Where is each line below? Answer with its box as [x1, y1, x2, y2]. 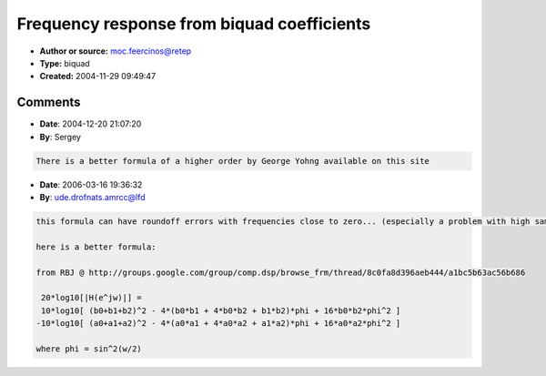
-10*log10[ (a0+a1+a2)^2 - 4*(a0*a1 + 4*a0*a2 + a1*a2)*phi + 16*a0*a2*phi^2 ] [35, 319, 401, 329]
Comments [16, 95, 81, 110]
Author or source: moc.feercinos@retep [39, 46, 192, 56]
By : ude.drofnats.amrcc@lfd [39, 191, 146, 202]
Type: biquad [39, 57, 90, 68]
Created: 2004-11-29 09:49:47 [39, 71, 157, 82]
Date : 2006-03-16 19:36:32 [39, 178, 143, 190]
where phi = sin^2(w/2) [35, 343, 143, 354]
